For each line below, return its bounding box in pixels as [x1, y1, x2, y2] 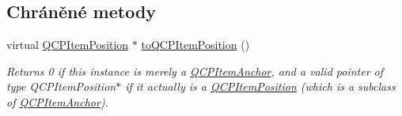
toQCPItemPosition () [141, 36, 250, 53]
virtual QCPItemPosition [6, 36, 129, 53]
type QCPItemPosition [6, 78, 116, 95]
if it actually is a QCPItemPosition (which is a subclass [125, 78, 396, 95]
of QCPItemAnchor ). [6, 93, 108, 110]
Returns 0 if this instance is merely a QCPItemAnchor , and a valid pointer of [6, 62, 384, 79]
